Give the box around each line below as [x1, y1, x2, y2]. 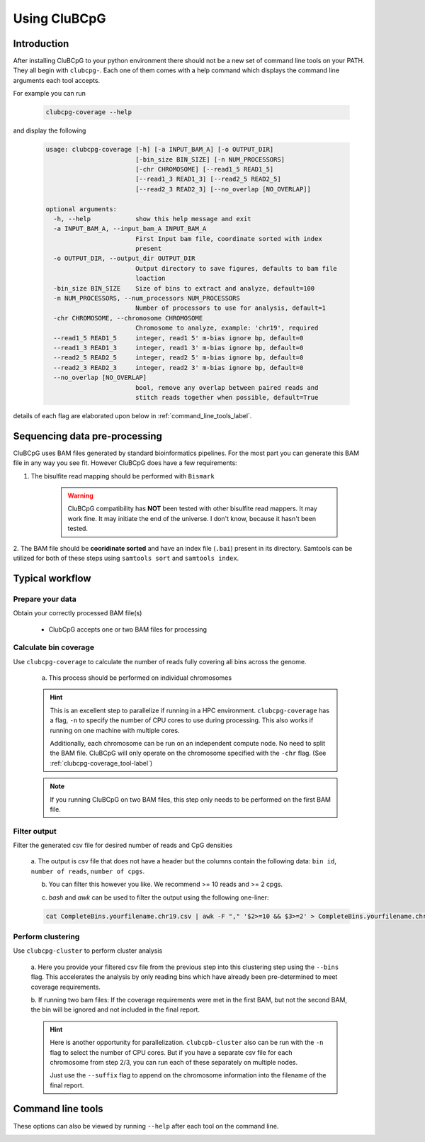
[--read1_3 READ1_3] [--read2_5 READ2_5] [135, 175, 281, 184]
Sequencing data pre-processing [13, 430, 163, 442]
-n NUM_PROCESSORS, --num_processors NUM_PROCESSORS [53, 294, 240, 303]
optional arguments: [45, 205, 117, 213]
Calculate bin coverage [13, 642, 95, 652]
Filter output [13, 826, 57, 836]
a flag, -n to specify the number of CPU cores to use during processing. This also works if [50, 716, 314, 724]
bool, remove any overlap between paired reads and [135, 384, 319, 391]
